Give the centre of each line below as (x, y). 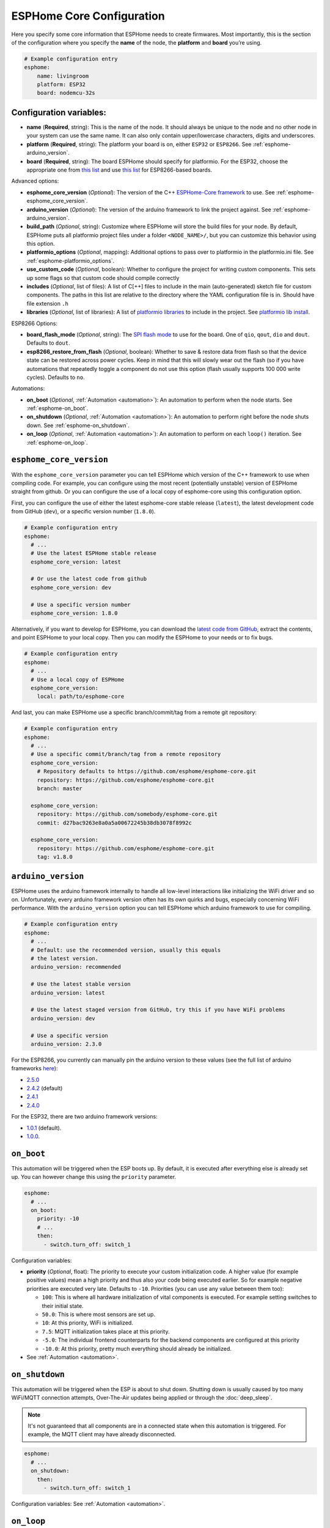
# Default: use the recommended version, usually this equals (126, 950)
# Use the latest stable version (81, 984)
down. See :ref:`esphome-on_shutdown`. (78, 425)
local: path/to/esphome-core (81, 696)
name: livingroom (63, 76)
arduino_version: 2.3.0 (66, 1044)
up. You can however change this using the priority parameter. (94, 1177)
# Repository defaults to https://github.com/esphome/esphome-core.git (147, 771)
